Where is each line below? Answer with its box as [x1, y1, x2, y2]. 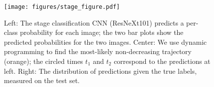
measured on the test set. [4, 75, 80, 86]
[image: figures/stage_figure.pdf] [4, 3, 120, 10]
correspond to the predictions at [113, 56, 211, 66]
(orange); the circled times [4, 56, 83, 66]
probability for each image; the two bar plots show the [20, 27, 184, 37]
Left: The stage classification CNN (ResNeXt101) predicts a [4, 17, 184, 28]
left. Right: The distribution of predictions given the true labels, [4, 65, 197, 76]
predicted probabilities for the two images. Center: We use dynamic [4, 36, 207, 47]
